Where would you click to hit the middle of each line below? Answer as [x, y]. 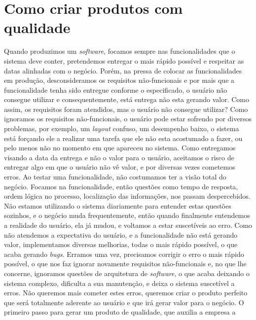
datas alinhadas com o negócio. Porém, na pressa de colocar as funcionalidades [123, 70]
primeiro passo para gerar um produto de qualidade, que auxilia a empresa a [120, 312]
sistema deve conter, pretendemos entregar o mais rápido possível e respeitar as [124, 60]
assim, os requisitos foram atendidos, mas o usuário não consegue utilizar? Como [126, 109]
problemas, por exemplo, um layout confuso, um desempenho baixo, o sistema [122, 128]
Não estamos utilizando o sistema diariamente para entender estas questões [118, 205]
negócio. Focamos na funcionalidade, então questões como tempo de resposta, [121, 186]
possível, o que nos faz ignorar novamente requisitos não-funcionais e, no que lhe [125, 264]
